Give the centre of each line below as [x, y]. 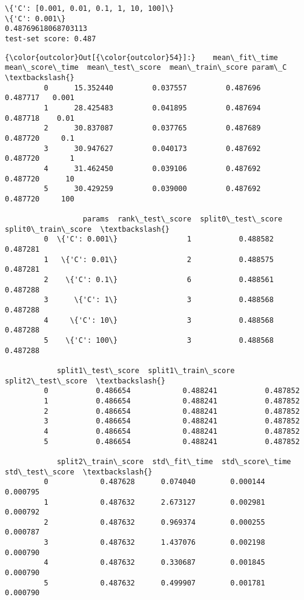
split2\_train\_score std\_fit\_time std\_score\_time [174, 461]
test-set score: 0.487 [51, 39]
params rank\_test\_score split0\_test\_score [183, 219]
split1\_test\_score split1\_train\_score [146, 370]
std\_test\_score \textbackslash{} [79, 472]
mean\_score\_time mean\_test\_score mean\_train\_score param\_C [146, 68]
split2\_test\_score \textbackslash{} [85, 381]
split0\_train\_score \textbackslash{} [88, 229]
